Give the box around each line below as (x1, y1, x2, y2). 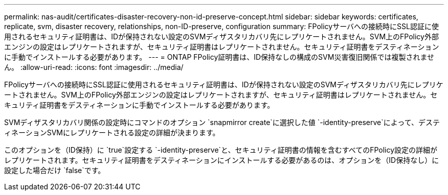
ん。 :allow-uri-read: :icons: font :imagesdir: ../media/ (4, 63, 184, 71)
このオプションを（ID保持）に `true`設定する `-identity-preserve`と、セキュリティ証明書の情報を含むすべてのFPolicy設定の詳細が (4, 145, 438, 154)
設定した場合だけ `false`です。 (4, 166, 105, 175)
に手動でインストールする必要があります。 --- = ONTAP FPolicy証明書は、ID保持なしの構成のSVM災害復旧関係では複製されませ (4, 53, 434, 61)
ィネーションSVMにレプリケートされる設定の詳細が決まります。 (4, 128, 220, 137)
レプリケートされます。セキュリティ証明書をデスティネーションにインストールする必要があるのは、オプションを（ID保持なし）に (4, 156, 439, 164)
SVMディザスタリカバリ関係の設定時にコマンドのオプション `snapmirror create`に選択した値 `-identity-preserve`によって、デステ (4, 118, 440, 127)
